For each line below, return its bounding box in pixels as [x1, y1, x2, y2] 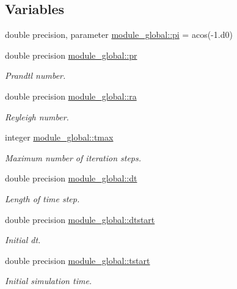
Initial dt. [5, 233, 41, 246]
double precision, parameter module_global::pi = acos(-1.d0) [5, 28, 233, 41]
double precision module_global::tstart [5, 254, 150, 266]
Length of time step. [5, 192, 80, 205]
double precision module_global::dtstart [5, 213, 155, 225]
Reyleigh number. [5, 110, 69, 123]
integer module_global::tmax [5, 131, 114, 144]
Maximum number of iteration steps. [5, 151, 142, 164]
